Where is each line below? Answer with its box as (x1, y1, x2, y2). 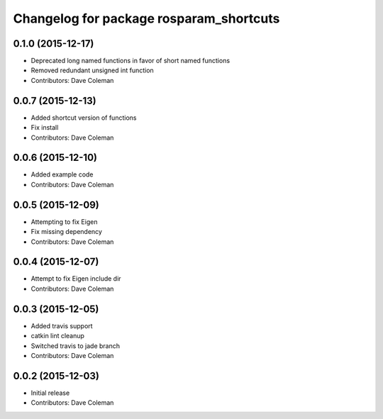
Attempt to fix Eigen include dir (30, 274, 121, 283)
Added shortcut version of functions (30, 113, 137, 122)
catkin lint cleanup (30, 332, 85, 340)
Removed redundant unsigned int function (30, 66, 154, 74)
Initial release (30, 389, 70, 397)
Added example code (30, 170, 94, 179)
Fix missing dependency (30, 228, 103, 236)
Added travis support (30, 321, 93, 330)
